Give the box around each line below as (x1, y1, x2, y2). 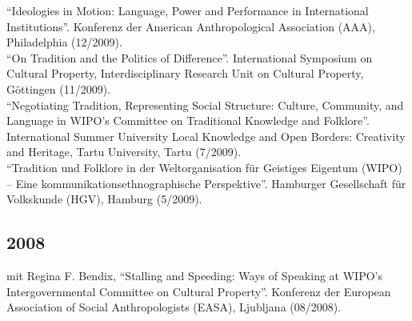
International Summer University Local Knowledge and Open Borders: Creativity (6, 127, 406, 144)
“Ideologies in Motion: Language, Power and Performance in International (6, 2, 369, 18)
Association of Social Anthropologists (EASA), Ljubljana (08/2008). (6, 299, 342, 315)
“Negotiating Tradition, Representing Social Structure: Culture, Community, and (6, 96, 404, 113)
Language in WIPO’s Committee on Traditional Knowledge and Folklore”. (6, 112, 370, 129)
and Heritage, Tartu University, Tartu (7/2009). (6, 143, 242, 160)
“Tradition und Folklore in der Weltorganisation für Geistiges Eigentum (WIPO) (6, 158, 402, 175)
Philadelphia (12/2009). (6, 34, 122, 50)
